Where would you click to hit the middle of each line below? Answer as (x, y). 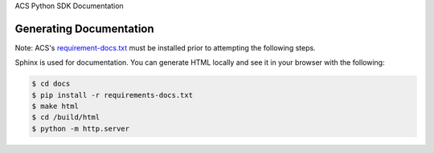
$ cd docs (51, 84)
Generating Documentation (84, 28)
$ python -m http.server (81, 129)
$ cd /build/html (66, 117)
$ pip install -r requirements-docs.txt (112, 95)
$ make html (55, 107)
